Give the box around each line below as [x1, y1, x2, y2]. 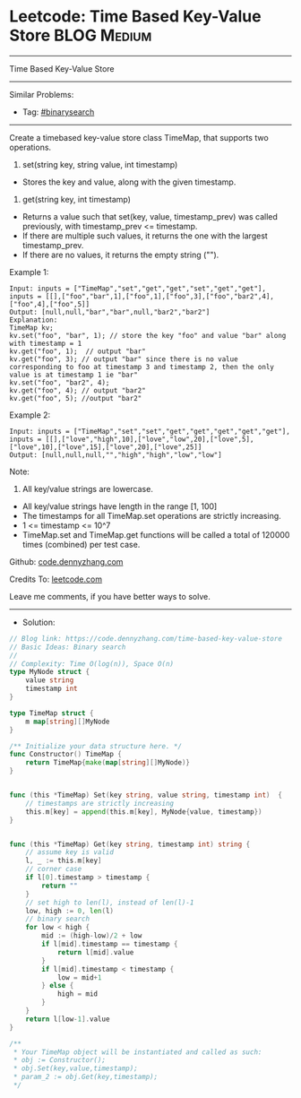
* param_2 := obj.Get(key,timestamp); [13, 1073, 159, 1082]
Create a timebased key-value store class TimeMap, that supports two [9, 132, 269, 143]
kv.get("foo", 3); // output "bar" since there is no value [9, 354, 239, 364]
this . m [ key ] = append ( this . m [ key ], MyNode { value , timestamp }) [25, 807, 262, 817]
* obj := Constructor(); [13, 1056, 106, 1065]
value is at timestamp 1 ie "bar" [9, 370, 139, 379]
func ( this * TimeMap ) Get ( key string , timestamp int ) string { [9, 840, 251, 849]
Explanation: [9, 316, 58, 324]
